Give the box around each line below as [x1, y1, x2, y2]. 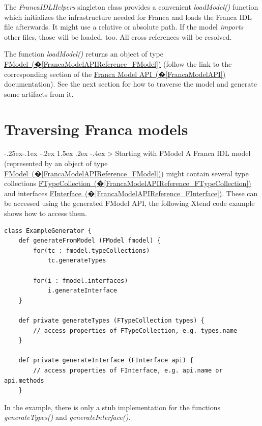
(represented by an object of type [4, 158, 108, 169]
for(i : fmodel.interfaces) [33, 277, 128, 284]
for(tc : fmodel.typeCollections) [33, 247, 150, 254]
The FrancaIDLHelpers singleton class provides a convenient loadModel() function [4, 2, 258, 12]
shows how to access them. [4, 208, 87, 219]
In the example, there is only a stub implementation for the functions [4, 402, 220, 412]
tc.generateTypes [47, 257, 106, 264]
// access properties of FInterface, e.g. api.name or [33, 366, 223, 374]
